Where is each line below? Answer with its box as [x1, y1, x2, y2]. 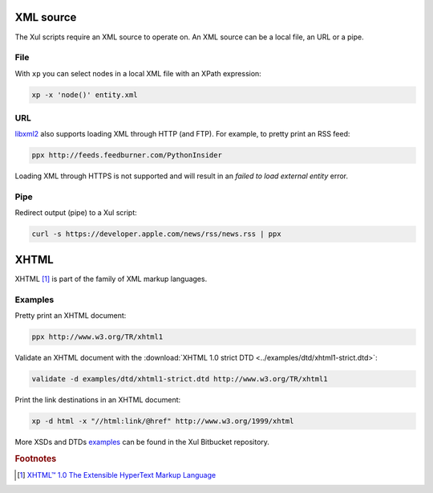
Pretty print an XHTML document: [14, 311, 127, 320]
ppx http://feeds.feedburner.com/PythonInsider [31, 151, 222, 160]
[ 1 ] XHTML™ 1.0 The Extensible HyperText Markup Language [17, 471, 216, 480]
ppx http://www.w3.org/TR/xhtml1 [31, 332, 164, 341]
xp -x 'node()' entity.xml [31, 90, 138, 100]
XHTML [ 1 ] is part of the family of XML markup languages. [14, 274, 208, 283]
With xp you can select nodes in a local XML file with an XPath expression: [14, 68, 262, 78]
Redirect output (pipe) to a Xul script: [14, 208, 138, 218]
